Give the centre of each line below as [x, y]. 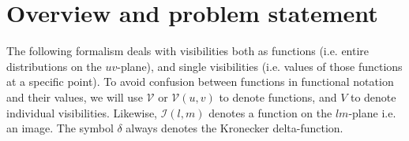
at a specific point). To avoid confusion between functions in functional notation [200, 82]
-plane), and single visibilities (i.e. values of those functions [260, 66]
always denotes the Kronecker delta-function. [235, 128]
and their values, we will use [75, 96]
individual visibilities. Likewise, [82, 112]
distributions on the [54, 66]
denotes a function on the [270, 112]
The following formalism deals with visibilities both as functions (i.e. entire [188, 51]
